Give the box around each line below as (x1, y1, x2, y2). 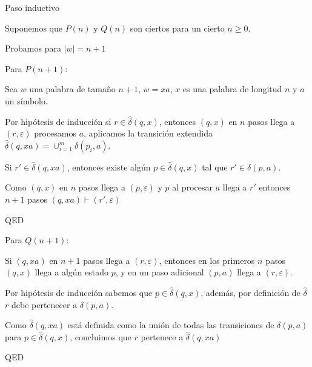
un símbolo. (5, 94, 48, 107)
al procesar (172, 181, 213, 194)
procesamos (34, 127, 77, 140)
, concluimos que (70, 330, 131, 343)
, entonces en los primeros (159, 254, 255, 266)
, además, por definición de (201, 286, 300, 298)
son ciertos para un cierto (130, 21, 225, 34)
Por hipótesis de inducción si (5, 115, 111, 127)
